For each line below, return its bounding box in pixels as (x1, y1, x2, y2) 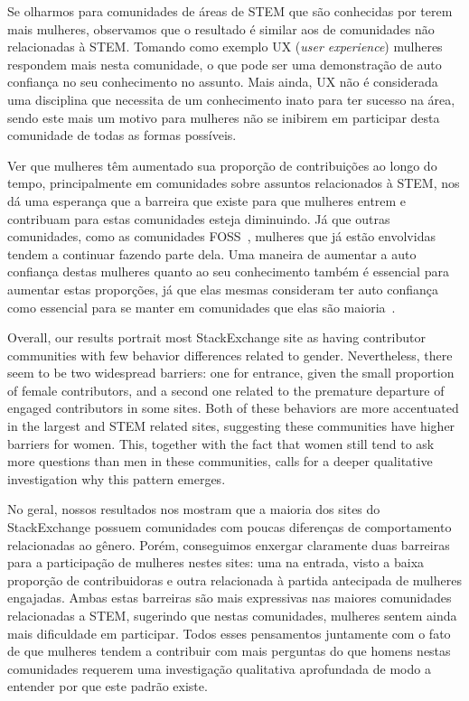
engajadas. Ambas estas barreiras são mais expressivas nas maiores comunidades (7, 588, 452, 607)
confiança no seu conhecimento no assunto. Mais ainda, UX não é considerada (7, 72, 438, 91)
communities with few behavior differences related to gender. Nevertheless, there (7, 345, 453, 364)
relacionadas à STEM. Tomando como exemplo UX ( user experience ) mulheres (7, 37, 443, 56)
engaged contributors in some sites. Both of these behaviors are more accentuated (7, 398, 459, 417)
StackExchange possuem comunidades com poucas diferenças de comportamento (7, 518, 452, 537)
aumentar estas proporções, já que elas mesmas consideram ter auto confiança (7, 279, 439, 298)
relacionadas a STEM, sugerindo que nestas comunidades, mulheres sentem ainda (7, 606, 457, 624)
